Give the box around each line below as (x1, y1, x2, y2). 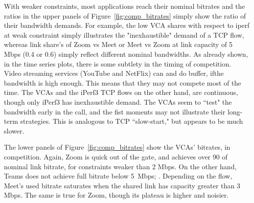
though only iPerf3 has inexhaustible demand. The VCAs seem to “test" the (4, 96, 232, 107)
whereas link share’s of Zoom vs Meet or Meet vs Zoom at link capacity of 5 (4, 39, 233, 49)
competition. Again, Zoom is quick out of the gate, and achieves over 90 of (4, 151, 228, 161)
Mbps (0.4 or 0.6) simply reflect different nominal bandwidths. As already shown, (4, 48, 248, 59)
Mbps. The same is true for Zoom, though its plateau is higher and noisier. (4, 190, 229, 200)
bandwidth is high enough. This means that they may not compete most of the (4, 77, 241, 88)
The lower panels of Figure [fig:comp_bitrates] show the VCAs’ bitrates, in (4, 142, 231, 152)
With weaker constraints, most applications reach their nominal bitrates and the (4, 1, 245, 11)
